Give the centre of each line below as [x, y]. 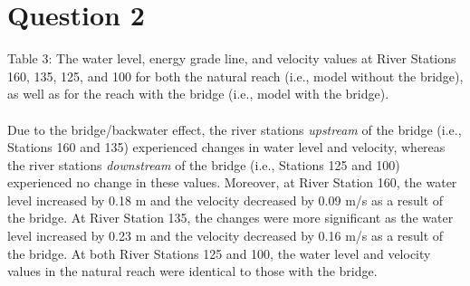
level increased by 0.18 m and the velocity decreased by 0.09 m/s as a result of [225, 200]
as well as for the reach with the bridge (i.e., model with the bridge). [198, 94]
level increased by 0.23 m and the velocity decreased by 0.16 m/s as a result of [225, 236]
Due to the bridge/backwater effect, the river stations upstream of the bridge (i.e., [235, 129]
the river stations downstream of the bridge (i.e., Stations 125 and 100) [204, 164]
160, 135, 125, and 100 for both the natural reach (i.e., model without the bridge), [235, 76]
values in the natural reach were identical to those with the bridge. [192, 271]
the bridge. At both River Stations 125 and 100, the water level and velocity [219, 253]
